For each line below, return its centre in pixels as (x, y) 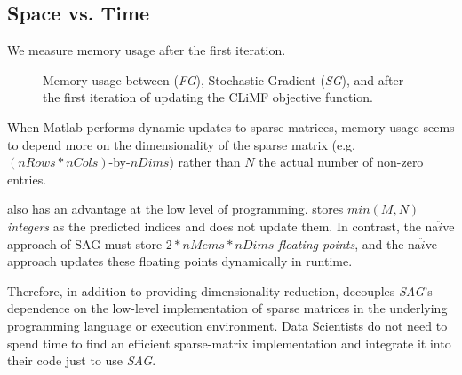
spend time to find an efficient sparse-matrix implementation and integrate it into (229, 343)
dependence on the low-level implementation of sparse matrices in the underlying (227, 308)
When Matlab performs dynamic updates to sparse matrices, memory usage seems (231, 126)
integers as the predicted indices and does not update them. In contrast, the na (223, 226)
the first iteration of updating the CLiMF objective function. (208, 97)
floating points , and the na (349, 243)
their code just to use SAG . (82, 360)
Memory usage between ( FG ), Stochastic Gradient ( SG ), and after (223, 79)
